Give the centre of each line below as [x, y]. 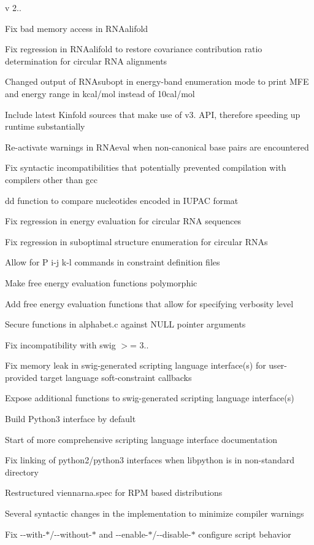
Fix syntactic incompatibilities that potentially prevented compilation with [146, 167]
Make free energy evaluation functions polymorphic [101, 282]
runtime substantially [45, 126]
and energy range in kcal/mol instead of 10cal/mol [100, 93]
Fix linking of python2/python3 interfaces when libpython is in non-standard [150, 460]
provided [21, 377]
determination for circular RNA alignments [86, 61]
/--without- [71, 534]
